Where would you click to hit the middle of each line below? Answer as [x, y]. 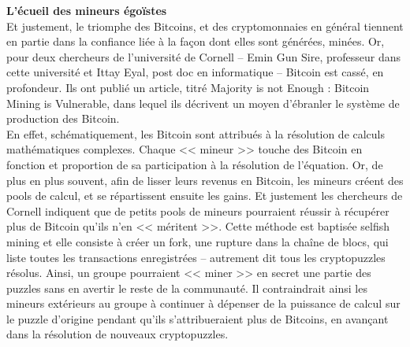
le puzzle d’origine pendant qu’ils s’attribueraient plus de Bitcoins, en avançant [198, 318]
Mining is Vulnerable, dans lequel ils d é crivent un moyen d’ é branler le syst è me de [203, 103]
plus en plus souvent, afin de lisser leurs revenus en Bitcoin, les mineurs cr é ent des [205, 180]
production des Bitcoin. [63, 118]
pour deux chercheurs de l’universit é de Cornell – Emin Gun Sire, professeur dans [203, 56]
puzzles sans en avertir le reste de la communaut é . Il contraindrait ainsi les [187, 288]
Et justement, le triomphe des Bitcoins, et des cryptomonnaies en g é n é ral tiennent [205, 26]
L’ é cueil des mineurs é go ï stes [87, 10]
